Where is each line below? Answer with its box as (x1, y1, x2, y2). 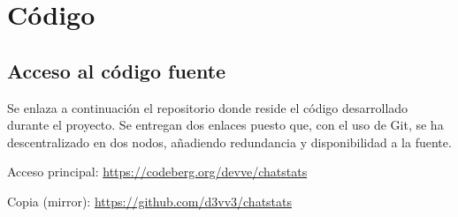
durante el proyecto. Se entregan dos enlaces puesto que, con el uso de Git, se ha (7, 116, 444, 134)
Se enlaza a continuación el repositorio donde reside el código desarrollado (7, 98, 408, 116)
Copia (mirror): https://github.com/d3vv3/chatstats (7, 191, 293, 210)
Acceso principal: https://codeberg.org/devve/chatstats (7, 162, 308, 181)
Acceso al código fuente (7, 56, 226, 84)
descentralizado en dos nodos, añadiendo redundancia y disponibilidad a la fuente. (7, 132, 452, 151)
